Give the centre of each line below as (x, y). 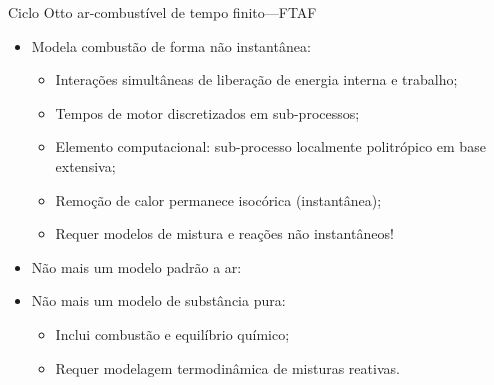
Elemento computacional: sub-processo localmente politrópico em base (270, 146)
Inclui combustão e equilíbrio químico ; (172, 333)
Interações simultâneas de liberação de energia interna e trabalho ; (256, 79)
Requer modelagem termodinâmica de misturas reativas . (227, 367)
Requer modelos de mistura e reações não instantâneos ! (224, 233)
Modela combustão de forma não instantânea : (171, 45)
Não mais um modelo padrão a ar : (136, 266)
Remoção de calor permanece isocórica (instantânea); (218, 199)
